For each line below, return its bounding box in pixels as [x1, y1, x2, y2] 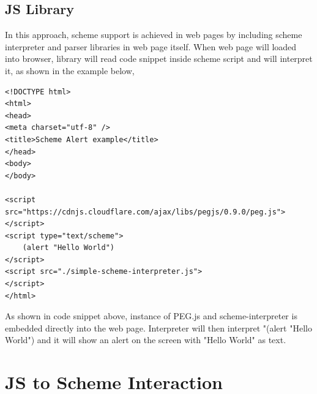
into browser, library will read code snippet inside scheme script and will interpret [5, 52, 313, 65]
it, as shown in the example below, [5, 64, 135, 77]
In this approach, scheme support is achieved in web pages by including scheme [5, 28, 302, 41]
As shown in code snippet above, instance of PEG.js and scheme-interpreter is [5, 309, 297, 322]
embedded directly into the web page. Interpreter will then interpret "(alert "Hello [5, 321, 312, 334]
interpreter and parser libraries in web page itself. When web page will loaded [5, 40, 297, 53]
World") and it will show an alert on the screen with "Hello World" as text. [5, 333, 286, 346]
